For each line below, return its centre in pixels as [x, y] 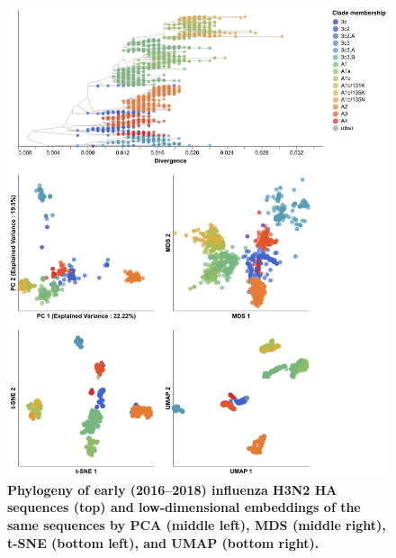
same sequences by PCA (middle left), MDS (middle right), [197, 525]
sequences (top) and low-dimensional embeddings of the [184, 507]
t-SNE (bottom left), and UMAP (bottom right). [163, 542]
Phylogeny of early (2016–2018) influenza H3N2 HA [172, 489]
